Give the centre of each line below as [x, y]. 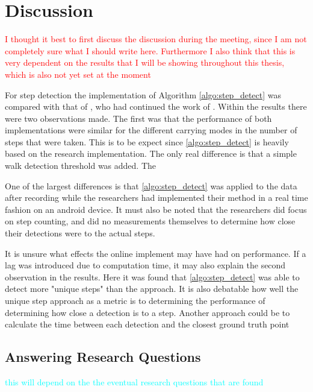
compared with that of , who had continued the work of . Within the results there [156, 106]
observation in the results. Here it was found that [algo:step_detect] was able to [152, 277]
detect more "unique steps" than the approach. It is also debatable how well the [152, 289]
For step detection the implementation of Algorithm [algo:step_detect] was [143, 94]
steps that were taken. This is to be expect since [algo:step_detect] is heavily [147, 141]
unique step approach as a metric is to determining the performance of [135, 300]
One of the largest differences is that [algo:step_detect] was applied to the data [151, 185]
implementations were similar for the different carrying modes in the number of [151, 130]
